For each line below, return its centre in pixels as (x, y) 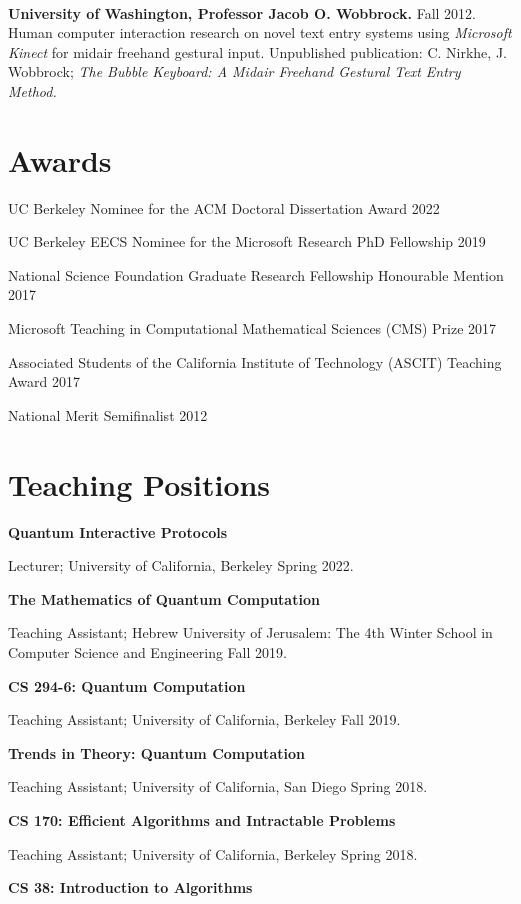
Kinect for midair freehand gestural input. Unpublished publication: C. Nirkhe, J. (257, 51)
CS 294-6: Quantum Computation (127, 685)
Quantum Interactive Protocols (118, 531)
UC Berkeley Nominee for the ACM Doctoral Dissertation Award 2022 (224, 207)
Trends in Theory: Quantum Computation (156, 752)
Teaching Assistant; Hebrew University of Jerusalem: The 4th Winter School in (250, 632)
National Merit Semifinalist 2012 (108, 414)
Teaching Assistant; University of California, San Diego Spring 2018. (218, 786)
